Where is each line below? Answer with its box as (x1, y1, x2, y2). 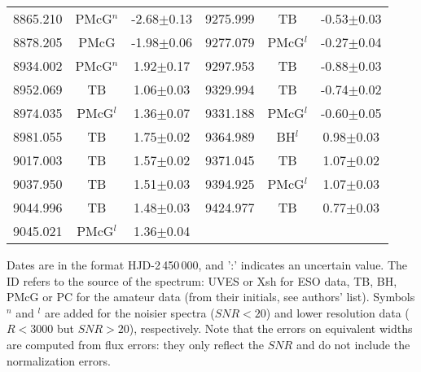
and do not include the (296, 335, 410, 352)
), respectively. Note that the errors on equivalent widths (129, 320, 413, 337)
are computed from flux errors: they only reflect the (7, 335, 265, 352)
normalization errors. (7, 352, 111, 369)
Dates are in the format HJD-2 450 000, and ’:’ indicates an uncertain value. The (7, 256, 408, 273)
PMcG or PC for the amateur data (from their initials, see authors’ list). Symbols (7, 288, 415, 305)
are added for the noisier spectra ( (44, 304, 215, 321)
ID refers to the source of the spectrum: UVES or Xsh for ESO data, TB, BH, (7, 272, 397, 289)
